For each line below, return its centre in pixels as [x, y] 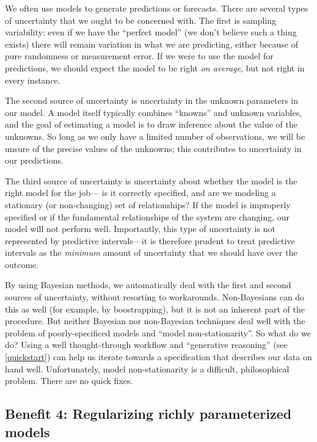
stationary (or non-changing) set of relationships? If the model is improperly [148, 204]
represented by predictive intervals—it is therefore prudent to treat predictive [150, 240]
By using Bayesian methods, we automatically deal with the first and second [148, 285]
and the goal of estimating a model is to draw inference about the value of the [151, 124]
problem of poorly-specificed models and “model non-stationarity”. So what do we [158, 332]
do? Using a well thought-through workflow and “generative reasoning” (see [146, 345]
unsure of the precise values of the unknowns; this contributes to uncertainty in [153, 148]
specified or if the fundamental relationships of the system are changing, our [148, 216]
